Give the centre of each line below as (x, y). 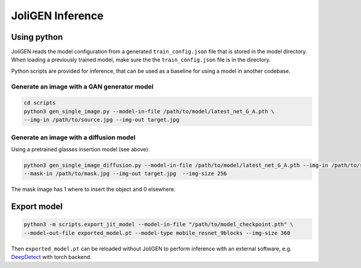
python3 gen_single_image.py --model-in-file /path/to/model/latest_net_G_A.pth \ (149, 111)
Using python (37, 37)
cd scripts (40, 103)
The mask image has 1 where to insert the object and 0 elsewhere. (93, 189)
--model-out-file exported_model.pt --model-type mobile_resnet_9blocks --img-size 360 (157, 233)
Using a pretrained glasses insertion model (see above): (80, 149)
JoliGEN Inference (57, 16)
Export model (37, 207)
